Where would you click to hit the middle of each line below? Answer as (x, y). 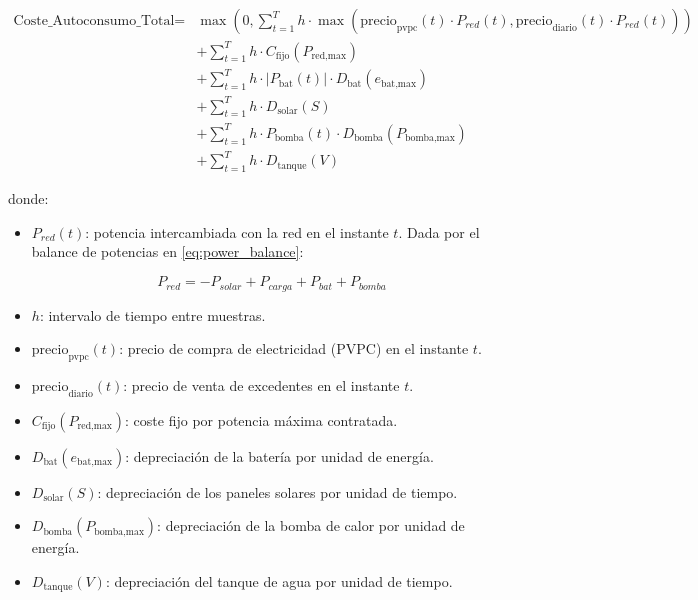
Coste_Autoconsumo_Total (94, 21)
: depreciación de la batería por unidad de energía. (279, 455)
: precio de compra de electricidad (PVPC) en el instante (294, 348)
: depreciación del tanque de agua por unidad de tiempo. (279, 580)
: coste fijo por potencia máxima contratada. (261, 419)
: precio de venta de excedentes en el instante (261, 384)
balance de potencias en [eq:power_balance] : (167, 251)
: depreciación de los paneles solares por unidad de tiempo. (277, 491)
